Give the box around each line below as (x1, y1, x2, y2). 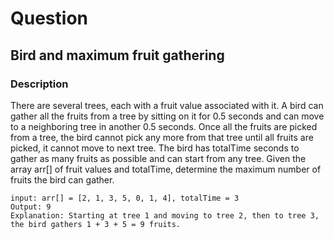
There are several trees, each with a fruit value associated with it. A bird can (10, 99, 324, 111)
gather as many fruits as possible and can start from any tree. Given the (10, 152, 307, 164)
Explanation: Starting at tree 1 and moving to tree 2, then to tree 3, (10, 210, 320, 221)
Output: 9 (10, 202, 52, 212)
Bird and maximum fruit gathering (10, 47, 225, 64)
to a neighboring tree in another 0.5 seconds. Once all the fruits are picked (10, 120, 318, 132)
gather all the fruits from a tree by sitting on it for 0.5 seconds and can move (10, 110, 325, 122)
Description (10, 77, 69, 91)
